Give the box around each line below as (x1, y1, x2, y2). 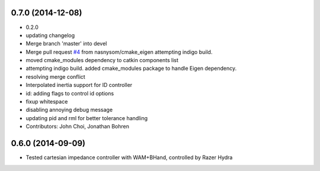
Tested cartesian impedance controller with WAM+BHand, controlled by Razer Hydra (25, 154, 233, 161)
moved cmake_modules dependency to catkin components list (25, 57, 179, 64)
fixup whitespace (25, 98, 68, 105)
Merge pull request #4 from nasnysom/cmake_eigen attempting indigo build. (25, 48, 213, 56)
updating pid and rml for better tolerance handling (25, 114, 148, 121)
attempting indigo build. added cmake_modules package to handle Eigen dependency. (25, 65, 237, 72)
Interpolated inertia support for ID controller (25, 82, 133, 89)
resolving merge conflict (25, 73, 85, 80)
